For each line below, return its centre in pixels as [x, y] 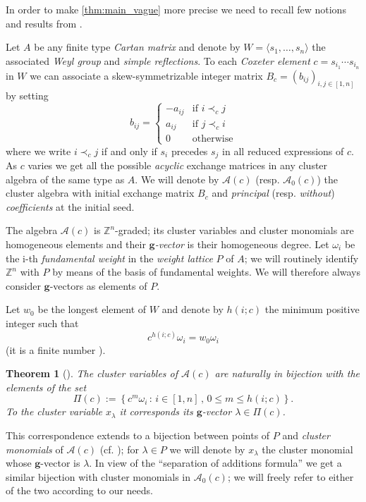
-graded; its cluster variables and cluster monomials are [234, 230]
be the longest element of [92, 309]
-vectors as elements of [98, 285]
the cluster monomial [307, 449]
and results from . [44, 23]
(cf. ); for [119, 449]
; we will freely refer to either [291, 476]
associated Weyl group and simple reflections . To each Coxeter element [158, 60]
